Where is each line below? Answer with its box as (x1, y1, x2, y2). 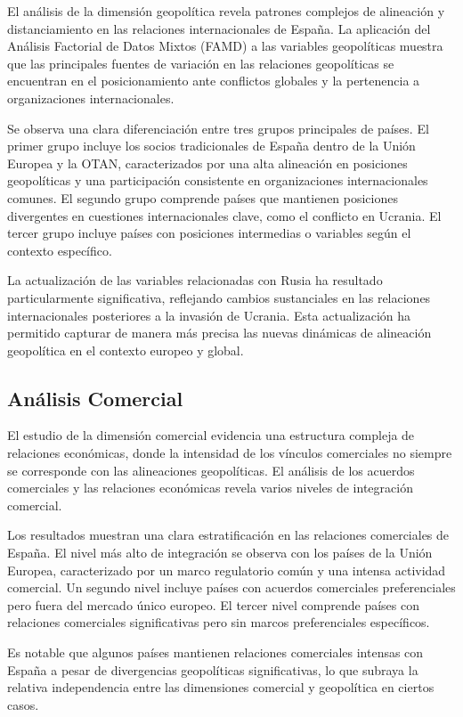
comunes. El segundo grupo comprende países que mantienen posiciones (7, 188, 398, 207)
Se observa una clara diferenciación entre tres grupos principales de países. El (7, 118, 429, 137)
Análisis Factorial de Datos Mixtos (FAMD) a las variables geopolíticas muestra (7, 37, 443, 55)
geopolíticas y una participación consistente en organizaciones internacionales (7, 171, 428, 190)
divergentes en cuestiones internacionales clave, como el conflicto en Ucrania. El (7, 206, 442, 224)
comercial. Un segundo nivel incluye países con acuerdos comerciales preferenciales (7, 578, 456, 597)
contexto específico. (7, 240, 112, 259)
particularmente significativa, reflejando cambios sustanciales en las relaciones (7, 288, 431, 306)
